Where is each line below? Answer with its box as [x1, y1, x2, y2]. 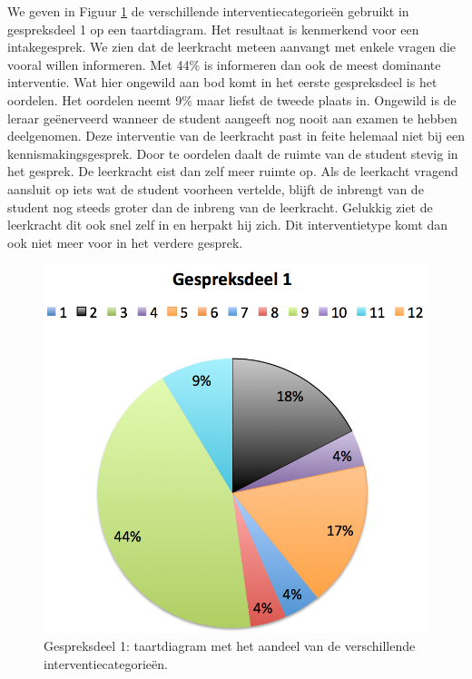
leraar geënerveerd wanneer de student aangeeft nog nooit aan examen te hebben [7, 108, 457, 127]
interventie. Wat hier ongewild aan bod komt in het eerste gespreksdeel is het [7, 73, 438, 92]
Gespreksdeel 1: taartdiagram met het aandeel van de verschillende [44, 636, 416, 655]
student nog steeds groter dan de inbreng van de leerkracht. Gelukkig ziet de [7, 197, 433, 216]
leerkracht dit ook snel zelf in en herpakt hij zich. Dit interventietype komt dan [7, 215, 447, 234]
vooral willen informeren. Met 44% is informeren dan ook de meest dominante [7, 54, 441, 74]
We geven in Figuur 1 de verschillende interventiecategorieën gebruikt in [7, 2, 409, 20]
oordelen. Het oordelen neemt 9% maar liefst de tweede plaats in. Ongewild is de [7, 90, 457, 109]
